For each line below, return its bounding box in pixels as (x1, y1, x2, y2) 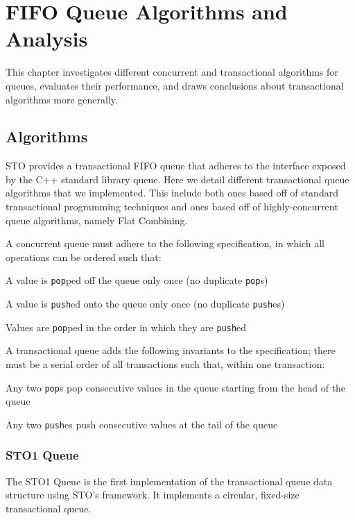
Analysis (6, 24, 88, 53)
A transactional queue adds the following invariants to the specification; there (6, 343, 336, 358)
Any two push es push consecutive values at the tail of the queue (6, 417, 278, 431)
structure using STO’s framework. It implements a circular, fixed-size (6, 487, 300, 502)
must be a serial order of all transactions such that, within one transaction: (6, 357, 325, 371)
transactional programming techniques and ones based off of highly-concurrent (6, 199, 338, 214)
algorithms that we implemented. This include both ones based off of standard (6, 185, 338, 200)
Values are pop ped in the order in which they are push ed (6, 319, 247, 334)
